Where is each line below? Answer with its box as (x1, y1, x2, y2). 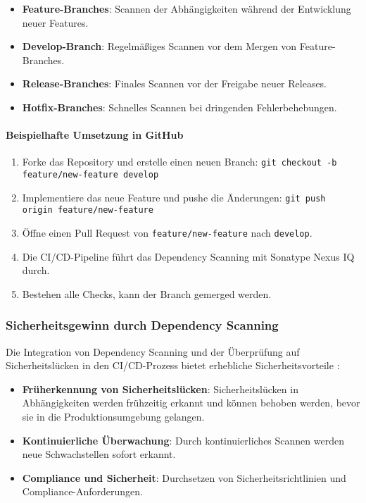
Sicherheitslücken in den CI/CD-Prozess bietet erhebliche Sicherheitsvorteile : (6, 358, 340, 373)
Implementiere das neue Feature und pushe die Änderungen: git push (22, 190, 326, 204)
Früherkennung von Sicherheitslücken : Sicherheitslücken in (22, 381, 298, 396)
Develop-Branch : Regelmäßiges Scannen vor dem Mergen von (22, 39, 297, 54)
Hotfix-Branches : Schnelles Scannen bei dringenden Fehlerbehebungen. (22, 99, 337, 114)
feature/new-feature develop (22, 170, 159, 180)
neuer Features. (22, 15, 89, 30)
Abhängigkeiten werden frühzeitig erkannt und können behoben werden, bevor (22, 395, 360, 410)
